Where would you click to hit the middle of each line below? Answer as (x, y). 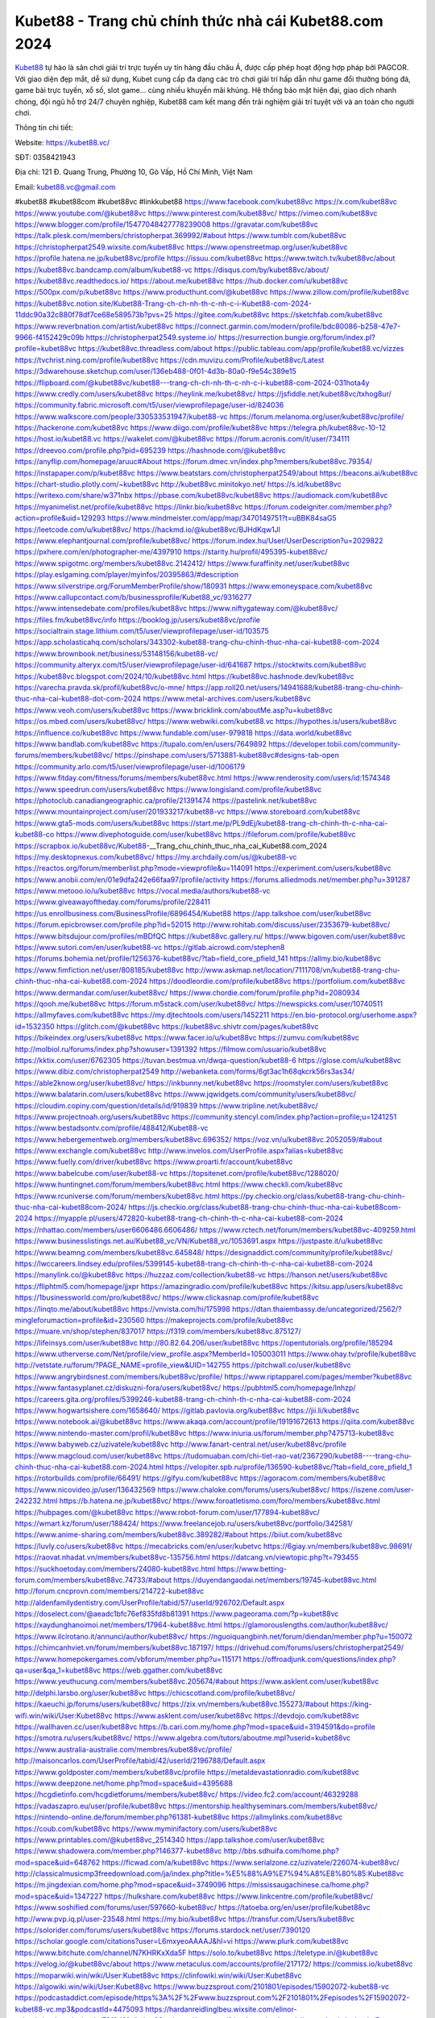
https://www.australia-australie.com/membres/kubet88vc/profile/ (124, 1749)
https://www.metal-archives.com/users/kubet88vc (227, 699)
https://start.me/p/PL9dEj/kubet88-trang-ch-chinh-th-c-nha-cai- (280, 823)
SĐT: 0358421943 (45, 157)
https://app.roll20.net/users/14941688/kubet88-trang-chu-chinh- (295, 688)
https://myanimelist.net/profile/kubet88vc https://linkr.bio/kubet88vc (129, 507)
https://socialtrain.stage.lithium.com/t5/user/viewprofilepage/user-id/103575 (142, 631)
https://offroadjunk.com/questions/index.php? (319, 1659)
